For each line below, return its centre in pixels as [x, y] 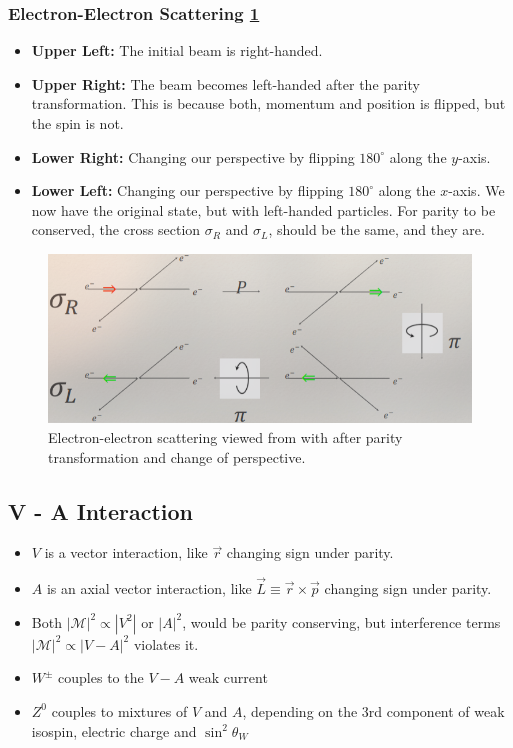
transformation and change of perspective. [177, 456]
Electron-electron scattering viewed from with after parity [225, 436]
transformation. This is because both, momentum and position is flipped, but [268, 103]
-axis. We [476, 190]
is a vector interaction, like [126, 552]
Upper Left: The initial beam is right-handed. [177, 50]
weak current [228, 677]
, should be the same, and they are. [376, 229]
